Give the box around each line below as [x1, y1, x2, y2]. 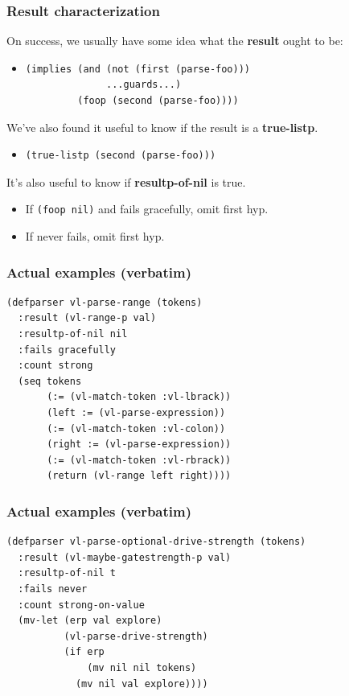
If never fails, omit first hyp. [25, 228, 165, 245]
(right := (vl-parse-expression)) [47, 439, 232, 451]
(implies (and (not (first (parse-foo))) [25, 63, 250, 75]
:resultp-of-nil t [18, 567, 117, 579]
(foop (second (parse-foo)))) [77, 95, 239, 106]
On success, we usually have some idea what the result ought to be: [6, 32, 343, 49]
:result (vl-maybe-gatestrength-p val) [18, 551, 232, 563]
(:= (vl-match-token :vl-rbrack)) [47, 454, 232, 466]
